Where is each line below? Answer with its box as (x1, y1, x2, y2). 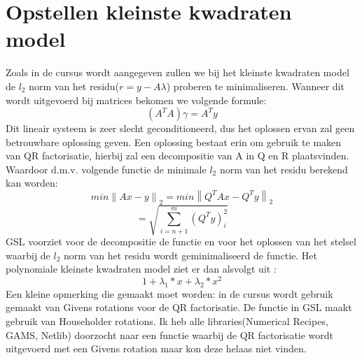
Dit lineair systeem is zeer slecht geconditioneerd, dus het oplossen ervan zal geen (6, 121, 355, 136)
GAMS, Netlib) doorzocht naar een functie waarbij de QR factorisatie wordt (6, 327, 334, 342)
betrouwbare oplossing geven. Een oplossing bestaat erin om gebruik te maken (6, 134, 342, 149)
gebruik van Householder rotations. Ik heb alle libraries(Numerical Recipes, (6, 314, 328, 328)
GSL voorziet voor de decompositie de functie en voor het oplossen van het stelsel (6, 234, 356, 249)
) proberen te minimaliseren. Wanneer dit (166, 78, 344, 93)
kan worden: (6, 175, 58, 190)
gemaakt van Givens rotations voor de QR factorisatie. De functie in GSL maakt (6, 300, 352, 315)
